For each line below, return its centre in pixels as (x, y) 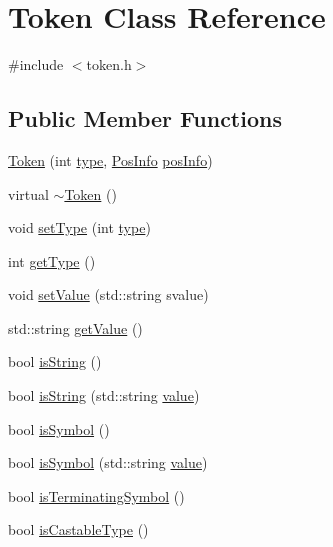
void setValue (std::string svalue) (108, 294)
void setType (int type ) (79, 227)
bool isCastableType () (78, 529)
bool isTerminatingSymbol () (96, 495)
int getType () (52, 260)
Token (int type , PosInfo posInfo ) (110, 159)
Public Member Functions (145, 118)
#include (36, 64)
